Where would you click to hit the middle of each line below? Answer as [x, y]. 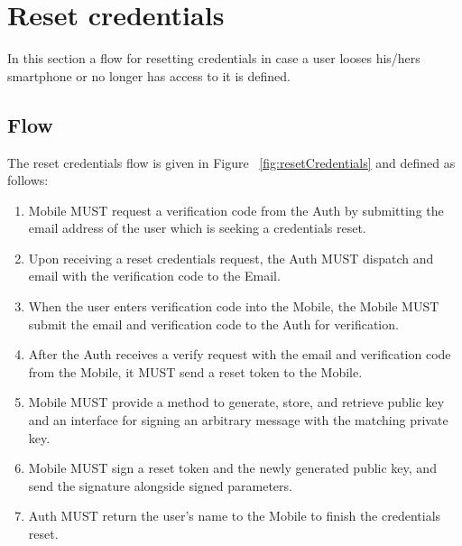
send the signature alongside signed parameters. [160, 485]
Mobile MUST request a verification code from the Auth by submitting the [236, 210]
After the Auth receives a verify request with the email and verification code [240, 354]
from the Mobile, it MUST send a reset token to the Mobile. [195, 371]
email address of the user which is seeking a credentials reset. [197, 228]
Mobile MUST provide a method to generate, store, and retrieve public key [236, 402]
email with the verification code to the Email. [154, 276]
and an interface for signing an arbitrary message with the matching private [238, 420]
